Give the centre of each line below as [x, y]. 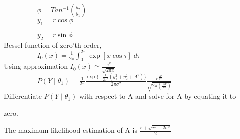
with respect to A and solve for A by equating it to [158, 96]
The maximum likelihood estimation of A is [71, 130]
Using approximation [36, 66]
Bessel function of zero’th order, [53, 45]
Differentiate [23, 96]
